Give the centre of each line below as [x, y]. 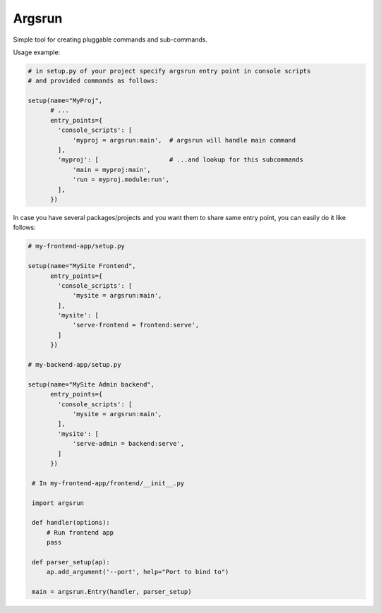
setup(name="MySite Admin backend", [91, 384]
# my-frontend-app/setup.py [76, 246]
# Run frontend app [80, 532]
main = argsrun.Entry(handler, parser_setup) [112, 592]
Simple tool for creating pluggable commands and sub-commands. [110, 40]
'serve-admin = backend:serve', [128, 444]
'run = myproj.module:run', [121, 180]
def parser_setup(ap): [71, 562]
